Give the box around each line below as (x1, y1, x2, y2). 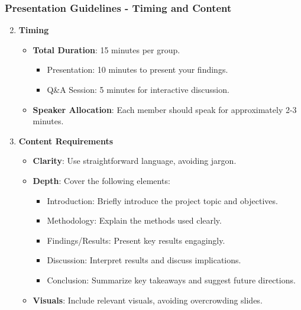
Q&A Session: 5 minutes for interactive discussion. (47, 83, 229, 95)
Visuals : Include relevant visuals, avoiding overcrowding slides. (33, 293, 263, 306)
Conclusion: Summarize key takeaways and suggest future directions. (47, 273, 296, 286)
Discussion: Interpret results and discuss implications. (47, 254, 241, 266)
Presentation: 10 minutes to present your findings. (47, 63, 228, 76)
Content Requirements (18, 134, 114, 147)
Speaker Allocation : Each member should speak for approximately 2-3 (33, 103, 297, 115)
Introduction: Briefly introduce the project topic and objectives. (47, 194, 278, 206)
